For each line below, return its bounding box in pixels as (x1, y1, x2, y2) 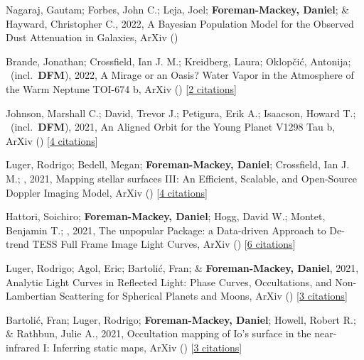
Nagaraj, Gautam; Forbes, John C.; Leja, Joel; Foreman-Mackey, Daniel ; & (6, 2, 350, 16)
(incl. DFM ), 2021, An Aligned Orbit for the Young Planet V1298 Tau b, (10, 119, 336, 134)
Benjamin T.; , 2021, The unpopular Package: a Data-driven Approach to (6, 222, 326, 237)
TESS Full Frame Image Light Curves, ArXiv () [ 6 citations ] (32, 236, 296, 251)
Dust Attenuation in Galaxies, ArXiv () (6, 30, 178, 45)
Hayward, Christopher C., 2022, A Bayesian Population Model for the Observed (6, 16, 354, 31)
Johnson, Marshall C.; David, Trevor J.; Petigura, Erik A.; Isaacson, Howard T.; (6, 105, 356, 120)
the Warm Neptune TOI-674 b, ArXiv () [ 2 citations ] (6, 81, 237, 96)
